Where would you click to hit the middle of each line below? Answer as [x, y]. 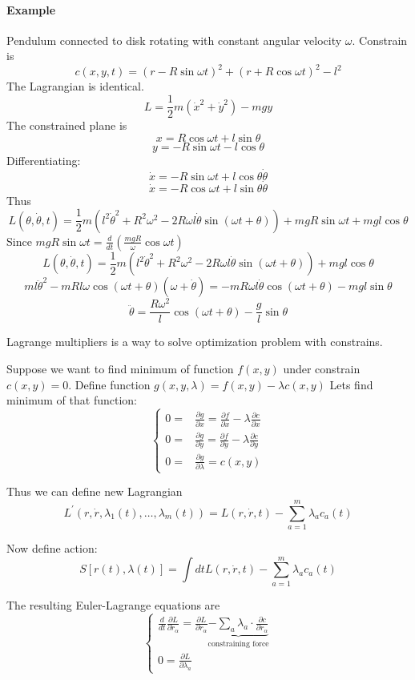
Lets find [351, 384]
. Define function [109, 384]
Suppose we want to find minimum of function [120, 369]
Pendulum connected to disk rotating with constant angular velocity [174, 40]
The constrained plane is [67, 125]
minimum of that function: [72, 400]
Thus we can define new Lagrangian [95, 491]
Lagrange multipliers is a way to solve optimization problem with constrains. [195, 342]
